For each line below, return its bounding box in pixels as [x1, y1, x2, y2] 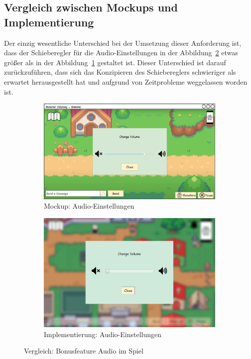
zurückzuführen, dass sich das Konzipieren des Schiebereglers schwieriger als [4, 67, 236, 77]
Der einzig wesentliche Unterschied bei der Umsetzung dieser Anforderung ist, [4, 37, 242, 48]
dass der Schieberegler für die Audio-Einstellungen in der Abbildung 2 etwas [4, 47, 238, 58]
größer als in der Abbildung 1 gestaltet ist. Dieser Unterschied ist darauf [4, 57, 226, 67]
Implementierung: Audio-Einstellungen [44, 329, 162, 339]
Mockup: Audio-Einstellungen [44, 201, 134, 211]
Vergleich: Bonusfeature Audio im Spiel [24, 346, 143, 356]
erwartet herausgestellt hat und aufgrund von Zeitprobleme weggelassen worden [4, 76, 248, 87]
